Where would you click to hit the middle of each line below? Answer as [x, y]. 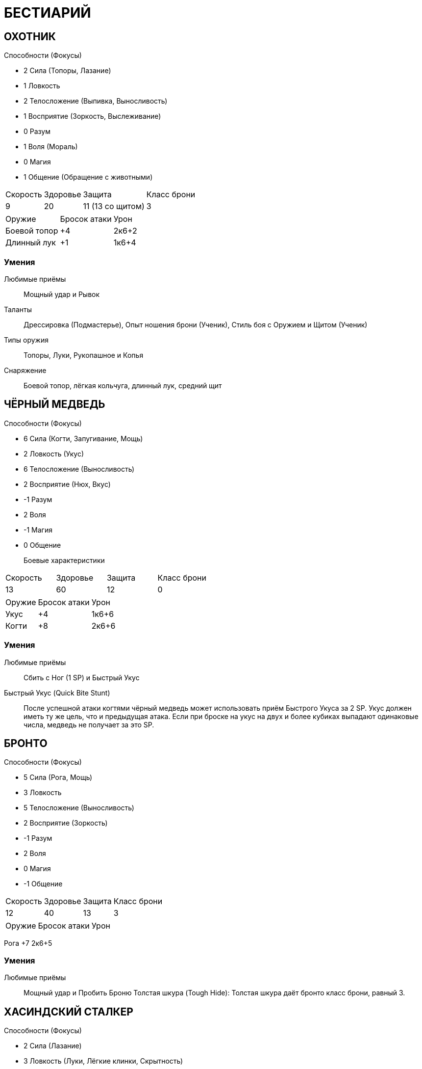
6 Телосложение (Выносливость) [79, 469]
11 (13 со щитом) [114, 206]
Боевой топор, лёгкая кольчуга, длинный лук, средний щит [123, 385]
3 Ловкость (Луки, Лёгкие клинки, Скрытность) [103, 1061]
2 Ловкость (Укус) [54, 454]
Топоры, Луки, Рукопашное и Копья [84, 355]
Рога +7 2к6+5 [28, 943]
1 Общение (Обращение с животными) [88, 177]
